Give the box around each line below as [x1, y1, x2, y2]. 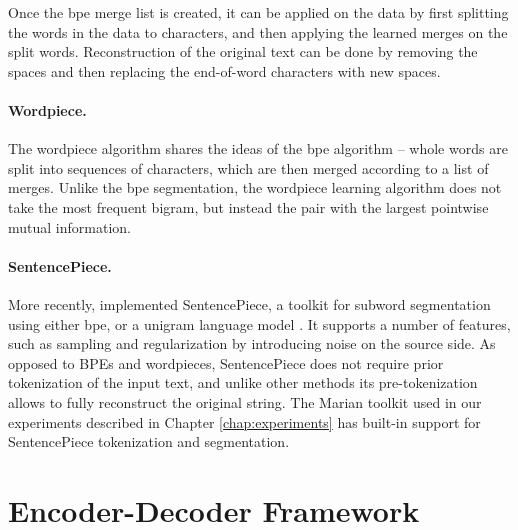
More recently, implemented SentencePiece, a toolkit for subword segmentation [8, 293, 491, 314]
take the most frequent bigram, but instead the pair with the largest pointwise [8, 196, 489, 217]
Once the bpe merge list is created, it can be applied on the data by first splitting [8, 2, 509, 22]
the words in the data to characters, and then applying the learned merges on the [8, 21, 508, 42]
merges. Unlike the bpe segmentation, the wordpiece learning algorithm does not [8, 177, 502, 198]
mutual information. [8, 216, 131, 237]
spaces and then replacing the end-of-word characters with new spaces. [8, 60, 441, 81]
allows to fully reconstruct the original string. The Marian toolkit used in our [8, 391, 482, 412]
